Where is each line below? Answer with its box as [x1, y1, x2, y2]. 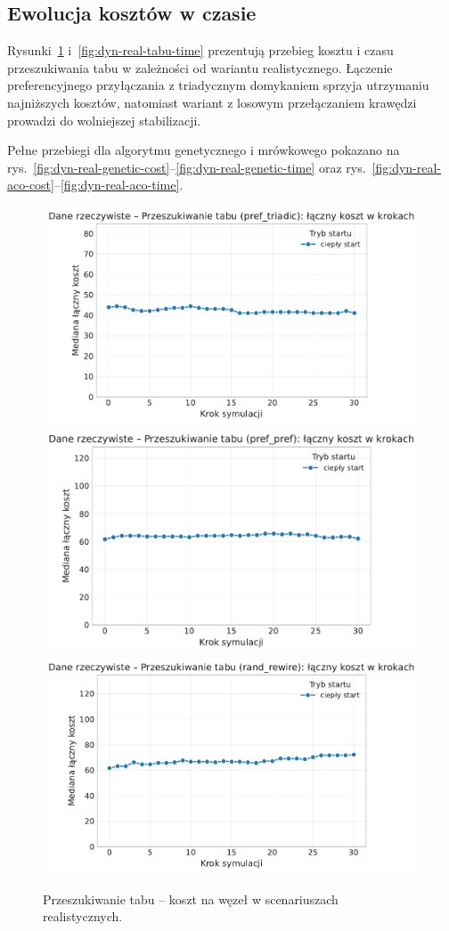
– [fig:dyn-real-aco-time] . [53, 175, 184, 194]
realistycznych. [43, 907, 123, 926]
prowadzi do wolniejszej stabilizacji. [7, 110, 201, 129]
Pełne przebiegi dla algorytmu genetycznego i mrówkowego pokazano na [7, 141, 400, 159]
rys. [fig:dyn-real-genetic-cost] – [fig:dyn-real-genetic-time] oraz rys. [7, 158, 366, 176]
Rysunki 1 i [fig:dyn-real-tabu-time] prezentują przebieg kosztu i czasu [7, 41, 394, 60]
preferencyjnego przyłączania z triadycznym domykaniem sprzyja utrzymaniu [7, 76, 429, 94]
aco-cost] [7, 175, 54, 194]
